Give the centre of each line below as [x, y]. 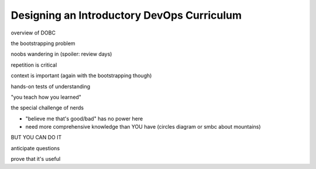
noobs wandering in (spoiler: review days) [61, 54]
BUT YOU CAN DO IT [36, 137]
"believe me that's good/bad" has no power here [84, 118]
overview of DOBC [33, 33]
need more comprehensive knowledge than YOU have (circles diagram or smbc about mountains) [143, 127]
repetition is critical [34, 65]
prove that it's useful [36, 159]
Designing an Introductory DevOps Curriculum [126, 15]
